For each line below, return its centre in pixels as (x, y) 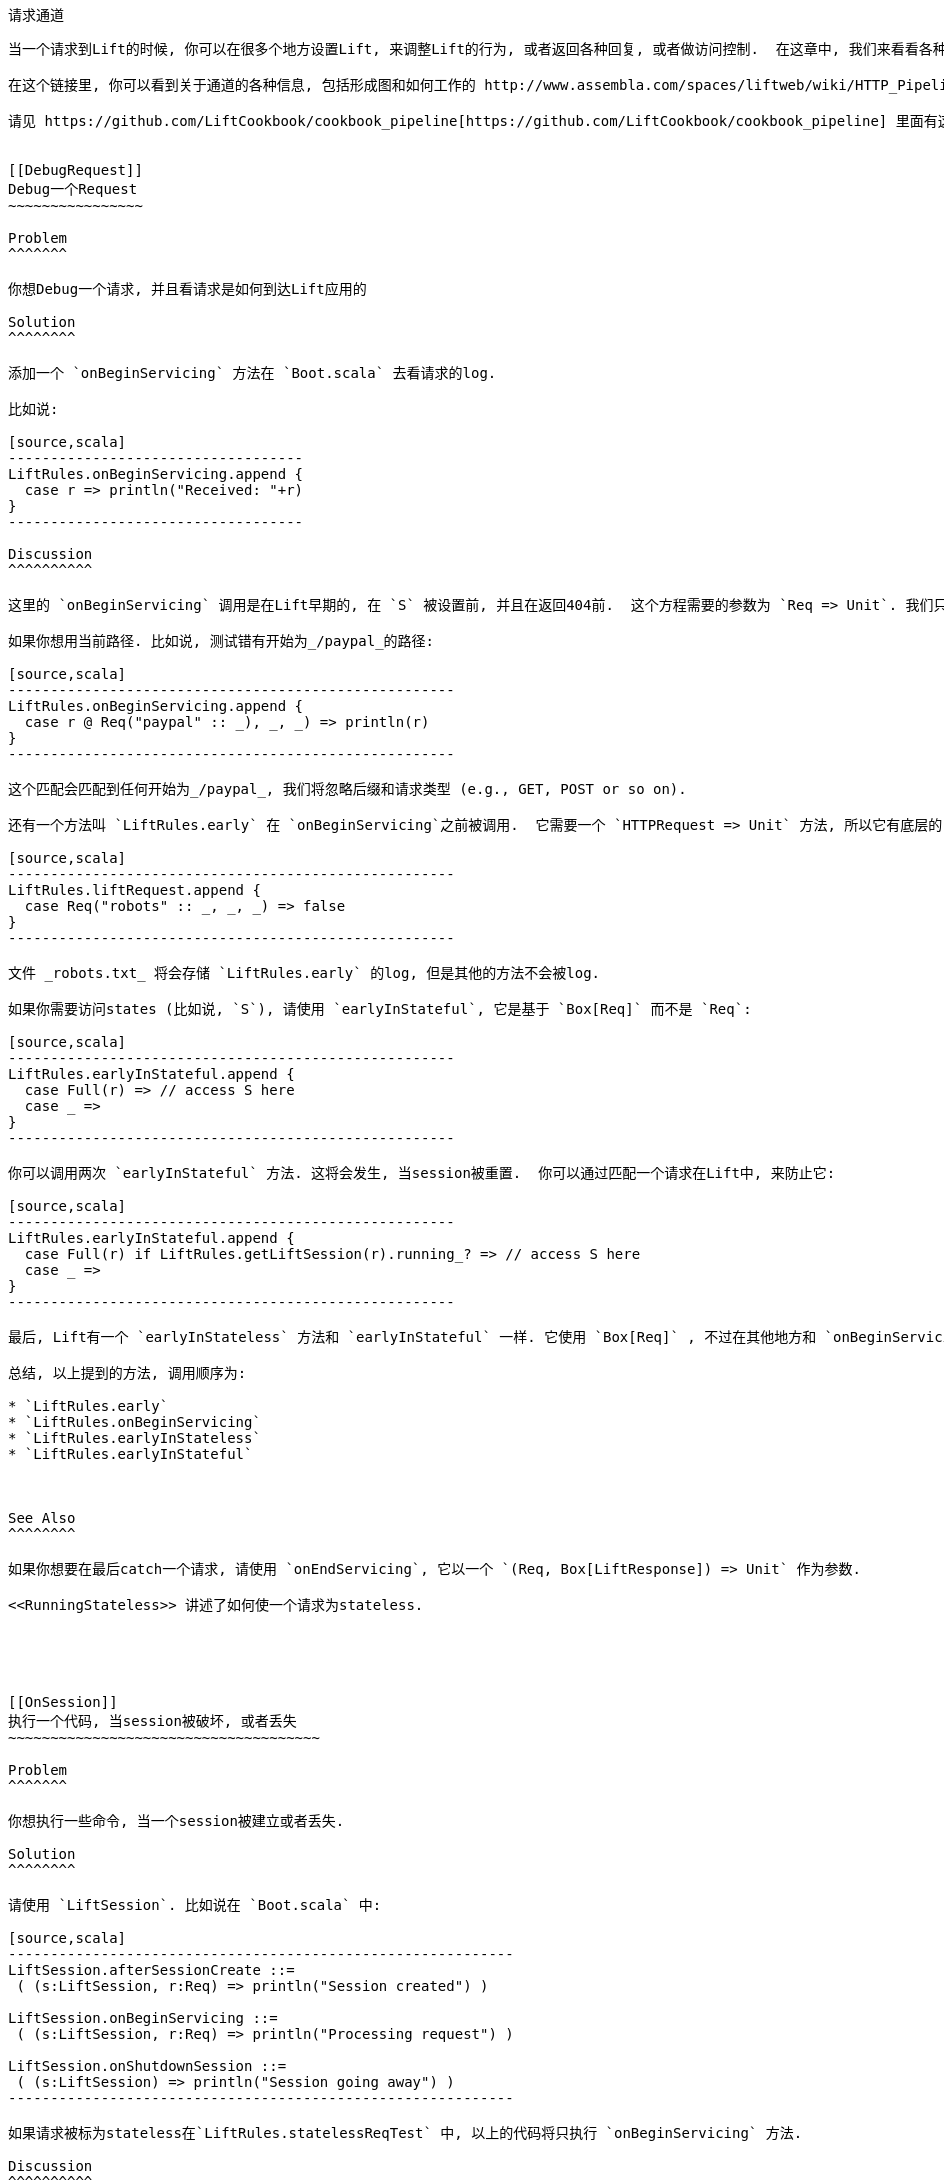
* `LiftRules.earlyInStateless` (134, 1438)
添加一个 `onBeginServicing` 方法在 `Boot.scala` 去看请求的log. (252, 373)
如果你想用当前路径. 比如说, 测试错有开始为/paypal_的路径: (221, 641)
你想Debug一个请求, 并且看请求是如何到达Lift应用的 (187, 289)
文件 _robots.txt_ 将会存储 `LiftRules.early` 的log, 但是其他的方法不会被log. (304, 973)
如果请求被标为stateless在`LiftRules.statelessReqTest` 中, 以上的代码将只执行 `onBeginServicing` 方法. (405, 2133)
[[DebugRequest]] (75, 170)
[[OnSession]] (63, 1702)
